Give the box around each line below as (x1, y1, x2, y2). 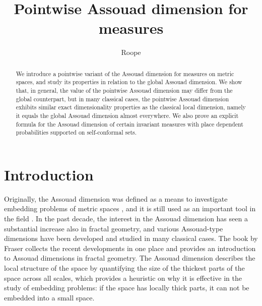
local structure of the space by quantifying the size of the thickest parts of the (4, 263, 245, 273)
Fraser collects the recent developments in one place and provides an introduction (4, 242, 256, 253)
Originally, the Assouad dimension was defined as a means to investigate (4, 193, 228, 204)
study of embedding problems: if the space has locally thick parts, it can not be (4, 282, 249, 293)
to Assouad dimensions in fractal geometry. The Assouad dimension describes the (4, 253, 255, 263)
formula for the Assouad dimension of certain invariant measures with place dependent (16, 119, 243, 128)
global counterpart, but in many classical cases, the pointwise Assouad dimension (16, 94, 229, 103)
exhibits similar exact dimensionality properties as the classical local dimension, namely (16, 103, 246, 111)
